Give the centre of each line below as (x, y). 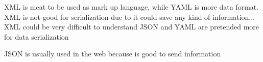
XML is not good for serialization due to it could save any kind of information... (129, 17)
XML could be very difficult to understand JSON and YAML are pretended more (132, 27)
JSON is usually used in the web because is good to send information (113, 54)
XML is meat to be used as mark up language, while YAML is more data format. (131, 7)
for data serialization (37, 36)
